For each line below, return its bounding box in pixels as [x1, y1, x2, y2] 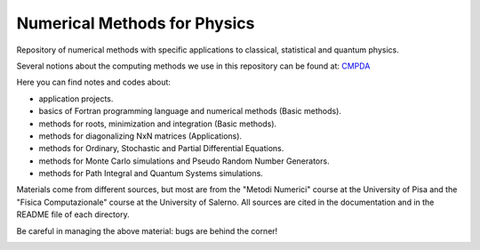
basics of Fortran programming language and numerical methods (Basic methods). [38, 106, 342, 117]
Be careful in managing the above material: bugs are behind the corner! [16, 225, 278, 236]
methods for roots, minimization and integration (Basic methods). [38, 118, 277, 129]
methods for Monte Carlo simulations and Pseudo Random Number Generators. [38, 156, 330, 166]
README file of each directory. [16, 209, 130, 220]
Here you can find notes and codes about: [16, 77, 171, 88]
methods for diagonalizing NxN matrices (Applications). [38, 130, 243, 141]
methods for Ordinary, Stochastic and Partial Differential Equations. [38, 143, 284, 154]
